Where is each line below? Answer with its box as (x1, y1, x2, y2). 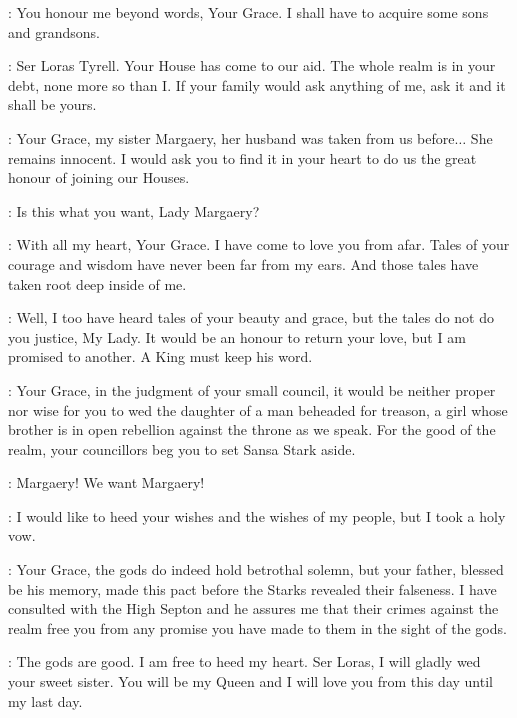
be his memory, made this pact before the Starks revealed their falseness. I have (8, 578, 497, 599)
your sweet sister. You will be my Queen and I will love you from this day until (8, 671, 493, 692)
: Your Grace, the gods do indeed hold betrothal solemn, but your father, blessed (8, 559, 504, 580)
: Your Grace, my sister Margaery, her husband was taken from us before (8, 127, 455, 148)
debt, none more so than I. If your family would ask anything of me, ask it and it (8, 74, 506, 95)
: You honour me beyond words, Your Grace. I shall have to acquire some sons (8, 2, 489, 22)
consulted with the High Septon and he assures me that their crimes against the (8, 598, 499, 619)
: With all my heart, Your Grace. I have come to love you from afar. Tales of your (8, 234, 510, 255)
